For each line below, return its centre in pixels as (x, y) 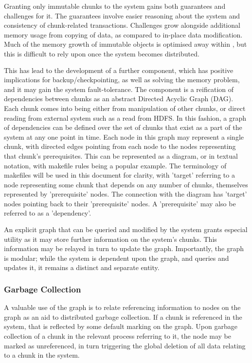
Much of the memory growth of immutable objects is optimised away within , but (126, 44)
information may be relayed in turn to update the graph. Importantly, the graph (124, 248)
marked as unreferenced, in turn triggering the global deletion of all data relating (125, 345)
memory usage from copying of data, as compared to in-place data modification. (123, 34)
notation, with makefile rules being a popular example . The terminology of (115, 165)
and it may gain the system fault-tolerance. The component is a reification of (119, 89)
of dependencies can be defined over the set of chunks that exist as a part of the (123, 127)
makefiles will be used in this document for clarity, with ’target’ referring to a (119, 175)
